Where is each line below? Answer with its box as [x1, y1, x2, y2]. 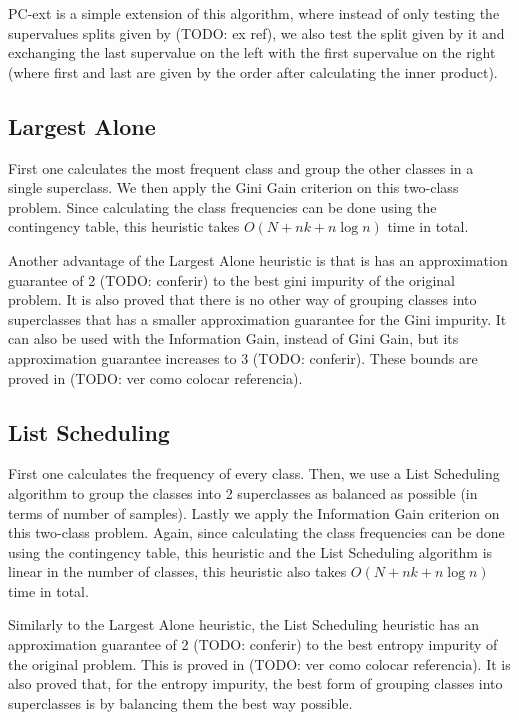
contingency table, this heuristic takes [8, 216, 240, 237]
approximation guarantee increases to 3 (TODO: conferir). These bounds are [8, 347, 478, 368]
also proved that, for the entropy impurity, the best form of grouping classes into [8, 673, 503, 694]
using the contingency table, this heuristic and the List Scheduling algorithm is [8, 541, 493, 562]
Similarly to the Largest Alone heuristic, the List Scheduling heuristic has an [8, 614, 480, 635]
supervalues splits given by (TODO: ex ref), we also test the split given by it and [8, 22, 505, 43]
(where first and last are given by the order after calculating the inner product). [8, 61, 498, 82]
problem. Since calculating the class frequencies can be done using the [8, 196, 437, 217]
